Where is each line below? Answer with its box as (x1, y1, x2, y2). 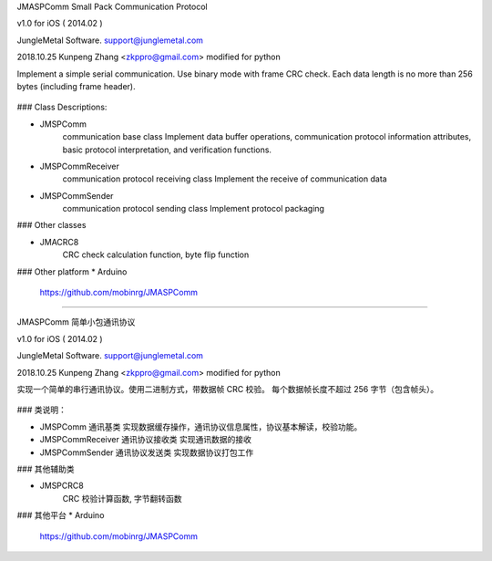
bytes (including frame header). (16, 80, 136, 91)
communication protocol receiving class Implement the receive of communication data (62, 173, 387, 184)
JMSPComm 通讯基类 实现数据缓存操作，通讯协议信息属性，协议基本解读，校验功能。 (39, 421, 363, 432)
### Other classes (16, 220, 87, 231)
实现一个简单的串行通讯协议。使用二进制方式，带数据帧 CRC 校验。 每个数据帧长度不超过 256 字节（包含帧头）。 (16, 383, 439, 394)
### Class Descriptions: (16, 101, 108, 113)
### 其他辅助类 (16, 463, 75, 474)
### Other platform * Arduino (16, 265, 128, 277)
